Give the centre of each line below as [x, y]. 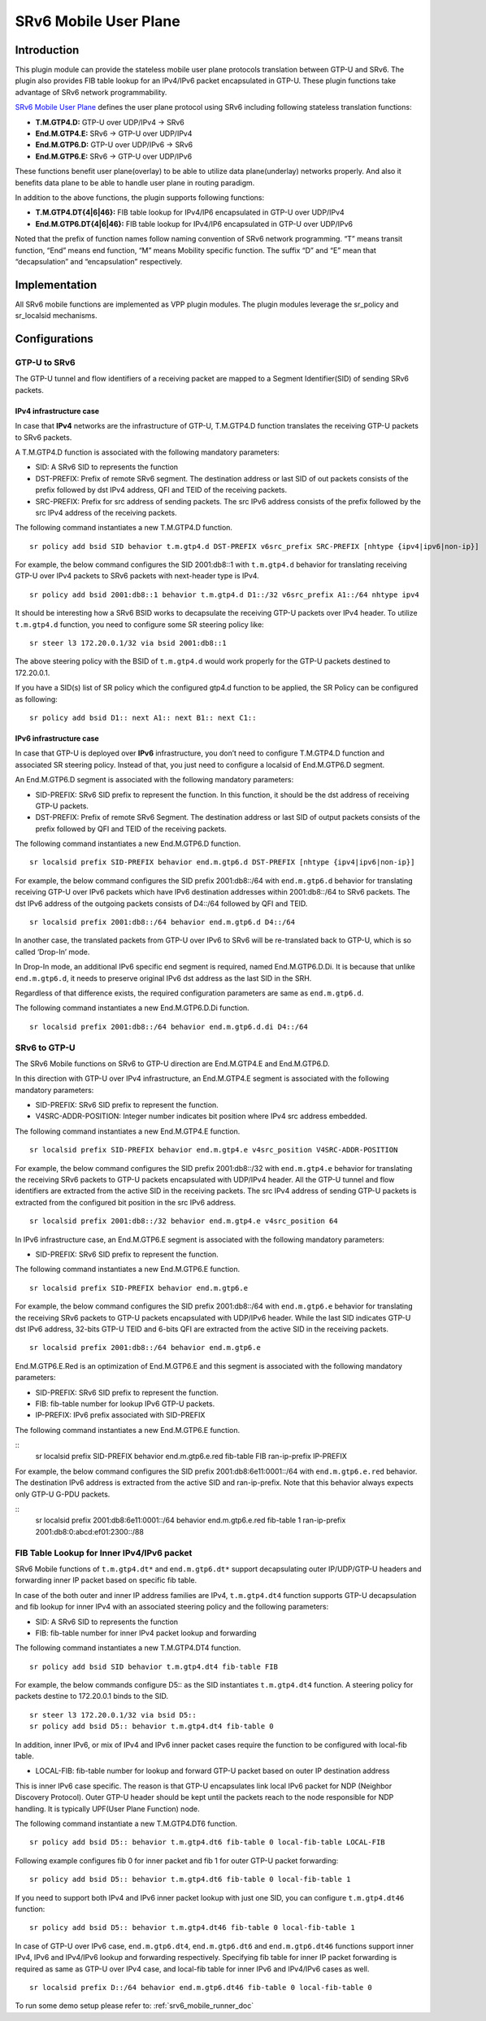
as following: [37, 699]
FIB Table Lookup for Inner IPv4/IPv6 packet [104, 1553]
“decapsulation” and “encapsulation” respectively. [99, 261]
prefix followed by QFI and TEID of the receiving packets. [131, 829]
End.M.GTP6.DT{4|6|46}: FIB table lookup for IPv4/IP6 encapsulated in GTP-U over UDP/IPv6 [194, 224]
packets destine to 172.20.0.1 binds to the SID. [92, 1697]
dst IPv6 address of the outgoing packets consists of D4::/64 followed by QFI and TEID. [161, 904]
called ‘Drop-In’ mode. [52, 952]
